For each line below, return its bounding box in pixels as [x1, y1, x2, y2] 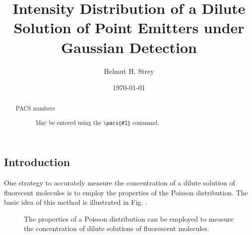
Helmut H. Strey [104, 65, 154, 76]
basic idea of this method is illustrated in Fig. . [4, 197, 147, 207]
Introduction [4, 154, 70, 170]
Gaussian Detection [61, 37, 197, 57]
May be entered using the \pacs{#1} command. [35, 118, 159, 127]
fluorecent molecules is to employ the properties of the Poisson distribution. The [4, 187, 248, 197]
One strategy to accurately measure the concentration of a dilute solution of [4, 177, 235, 187]
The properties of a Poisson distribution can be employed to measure [24, 213, 234, 224]
